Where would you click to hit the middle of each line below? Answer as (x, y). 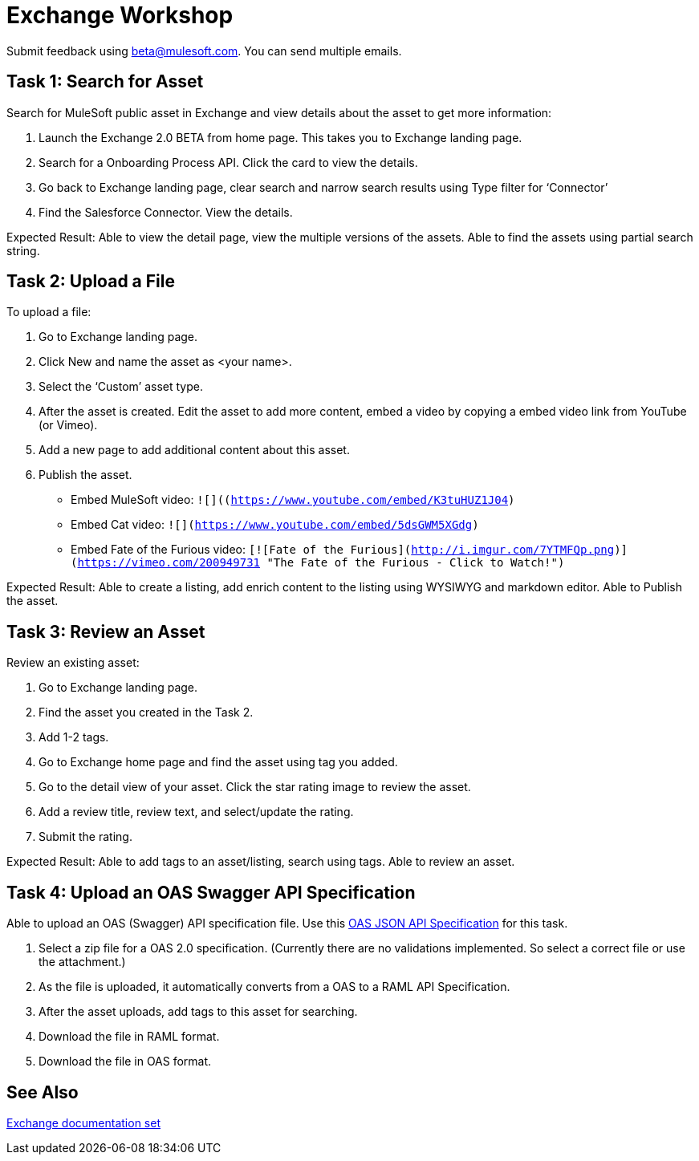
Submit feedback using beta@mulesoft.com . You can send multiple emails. (204, 51)
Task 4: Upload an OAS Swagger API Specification (211, 892)
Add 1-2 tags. (74, 737)
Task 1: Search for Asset (105, 82)
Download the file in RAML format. (129, 1037)
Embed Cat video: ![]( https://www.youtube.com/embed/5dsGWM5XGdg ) (275, 525)
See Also (43, 1092)
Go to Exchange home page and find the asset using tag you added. (218, 762)
